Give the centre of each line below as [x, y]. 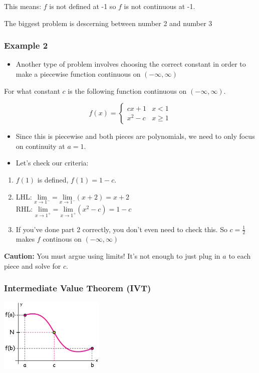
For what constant [32, 90]
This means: [23, 6]
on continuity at [40, 146]
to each [240, 255]
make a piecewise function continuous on [78, 74]
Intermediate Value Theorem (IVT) [78, 288]
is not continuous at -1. [160, 6]
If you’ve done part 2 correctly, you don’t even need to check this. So [121, 229]
